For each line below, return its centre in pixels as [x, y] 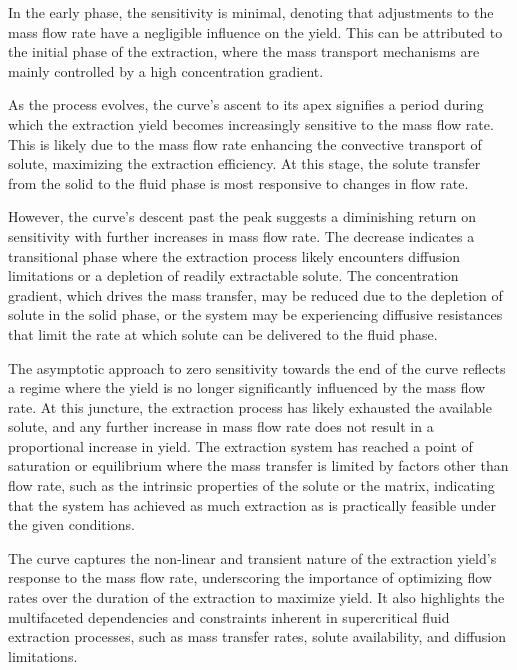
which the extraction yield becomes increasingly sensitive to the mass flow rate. [251, 123]
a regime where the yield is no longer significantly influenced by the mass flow [247, 387]
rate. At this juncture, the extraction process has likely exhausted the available [250, 406]
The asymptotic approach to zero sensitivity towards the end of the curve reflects [257, 367]
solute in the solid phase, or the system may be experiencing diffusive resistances [255, 314]
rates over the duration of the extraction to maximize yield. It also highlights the [256, 597]
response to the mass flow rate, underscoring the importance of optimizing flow [250, 577]
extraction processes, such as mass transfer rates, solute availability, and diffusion [257, 636]
